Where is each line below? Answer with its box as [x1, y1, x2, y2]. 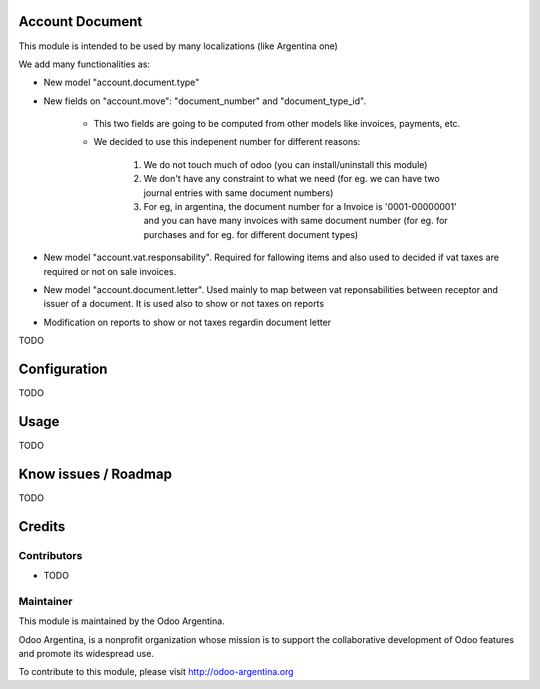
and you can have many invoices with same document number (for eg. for [143, 215, 449, 227]
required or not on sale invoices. [43, 265, 177, 277]
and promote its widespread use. [18, 647, 155, 659]
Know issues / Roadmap [18, 465, 172, 482]
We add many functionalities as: [18, 58, 150, 70]
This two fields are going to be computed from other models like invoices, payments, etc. [93, 118, 461, 130]
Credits [18, 518, 66, 535]
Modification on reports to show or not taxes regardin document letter [43, 316, 332, 328]
